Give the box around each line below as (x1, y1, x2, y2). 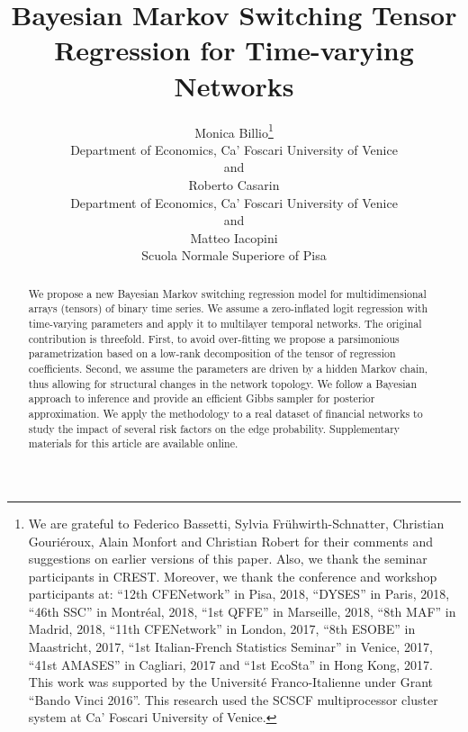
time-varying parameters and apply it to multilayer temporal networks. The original (28, 316, 422, 331)
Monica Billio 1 (194, 120, 274, 141)
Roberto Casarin (188, 175, 280, 194)
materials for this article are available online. (28, 436, 238, 451)
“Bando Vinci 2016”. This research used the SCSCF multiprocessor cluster (28, 690, 438, 709)
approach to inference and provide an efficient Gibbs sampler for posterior (28, 391, 375, 406)
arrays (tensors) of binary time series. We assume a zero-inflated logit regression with (28, 301, 428, 316)
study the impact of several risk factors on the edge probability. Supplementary (28, 420, 400, 436)
